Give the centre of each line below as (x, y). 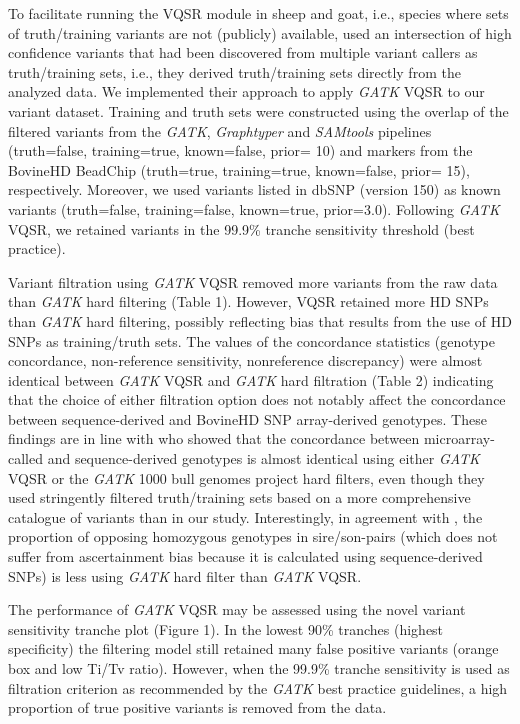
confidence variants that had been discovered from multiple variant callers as (243, 52)
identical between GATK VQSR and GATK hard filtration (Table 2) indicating (251, 379)
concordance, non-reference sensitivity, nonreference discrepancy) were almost (245, 360)
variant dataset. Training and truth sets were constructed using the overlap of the (258, 110)
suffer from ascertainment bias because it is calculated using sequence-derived (245, 556)
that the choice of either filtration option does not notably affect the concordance (257, 399)
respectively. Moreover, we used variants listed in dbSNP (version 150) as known (254, 189)
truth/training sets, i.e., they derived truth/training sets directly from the (234, 71)
